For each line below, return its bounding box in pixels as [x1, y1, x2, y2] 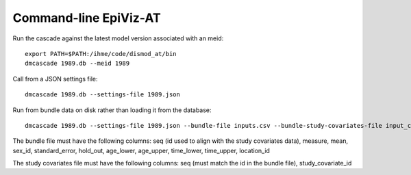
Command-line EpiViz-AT [12, 10, 161, 25]
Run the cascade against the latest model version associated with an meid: [12, 34, 224, 42]
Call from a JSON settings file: [12, 75, 99, 83]
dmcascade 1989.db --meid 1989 [25, 59, 130, 68]
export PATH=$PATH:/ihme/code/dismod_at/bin [25, 50, 177, 57]
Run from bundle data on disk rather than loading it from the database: [12, 106, 212, 114]
